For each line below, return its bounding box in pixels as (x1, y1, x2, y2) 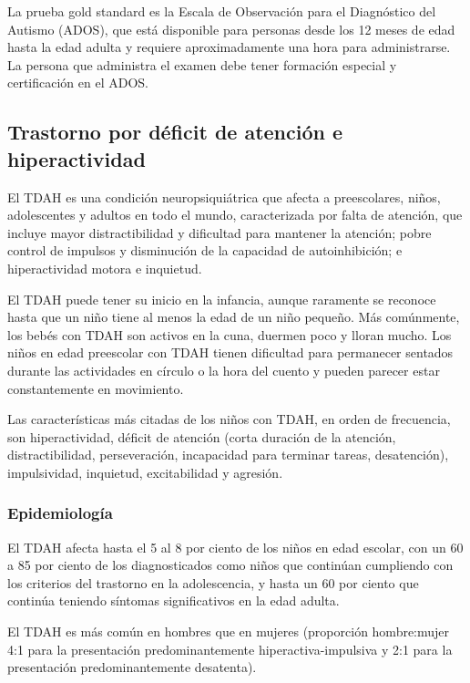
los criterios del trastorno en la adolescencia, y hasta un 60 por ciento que (7, 573, 419, 592)
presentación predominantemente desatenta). (7, 657, 257, 677)
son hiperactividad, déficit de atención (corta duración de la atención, (7, 427, 396, 446)
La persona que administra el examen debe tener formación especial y (7, 55, 397, 74)
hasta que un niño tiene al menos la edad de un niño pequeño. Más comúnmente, (7, 307, 460, 326)
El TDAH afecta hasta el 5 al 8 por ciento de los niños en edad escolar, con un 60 (7, 537, 464, 556)
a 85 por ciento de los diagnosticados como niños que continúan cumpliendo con (7, 555, 454, 574)
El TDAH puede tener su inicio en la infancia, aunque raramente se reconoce (7, 289, 436, 308)
